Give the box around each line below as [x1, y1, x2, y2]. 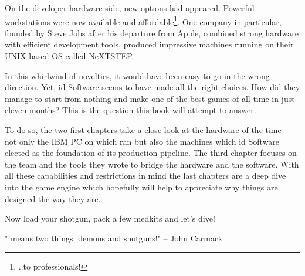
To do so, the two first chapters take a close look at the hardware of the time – [5, 124, 289, 135]
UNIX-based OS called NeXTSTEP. [5, 50, 134, 62]
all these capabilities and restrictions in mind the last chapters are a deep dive [5, 169, 286, 182]
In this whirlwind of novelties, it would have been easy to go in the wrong [5, 69, 270, 81]
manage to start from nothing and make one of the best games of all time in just [5, 92, 295, 104]
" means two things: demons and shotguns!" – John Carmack [5, 231, 223, 244]
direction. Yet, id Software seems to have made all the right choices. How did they [5, 81, 300, 93]
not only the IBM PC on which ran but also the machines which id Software [5, 135, 280, 147]
